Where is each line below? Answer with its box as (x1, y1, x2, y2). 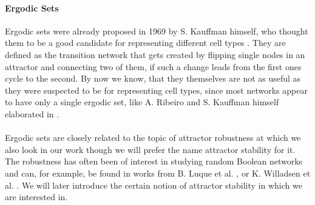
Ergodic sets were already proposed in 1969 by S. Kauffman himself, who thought (5, 24, 308, 37)
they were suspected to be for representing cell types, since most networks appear (5, 83, 308, 96)
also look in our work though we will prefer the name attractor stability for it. (5, 143, 296, 155)
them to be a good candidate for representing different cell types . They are (5, 36, 286, 49)
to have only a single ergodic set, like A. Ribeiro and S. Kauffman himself (5, 96, 279, 108)
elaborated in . (5, 107, 59, 120)
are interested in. (5, 190, 68, 203)
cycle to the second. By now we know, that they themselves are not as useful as (5, 72, 301, 85)
